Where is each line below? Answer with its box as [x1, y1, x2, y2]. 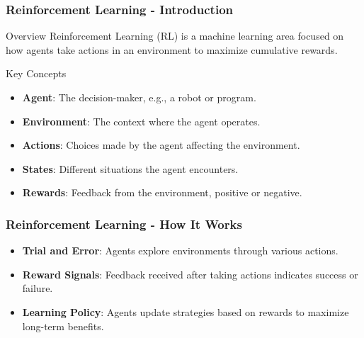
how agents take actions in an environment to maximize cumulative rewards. [6, 42, 338, 57]
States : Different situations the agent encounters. [22, 161, 239, 176]
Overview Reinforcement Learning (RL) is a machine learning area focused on [6, 28, 344, 43]
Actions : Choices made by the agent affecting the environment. [22, 137, 300, 152]
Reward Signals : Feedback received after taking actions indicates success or [22, 266, 358, 281]
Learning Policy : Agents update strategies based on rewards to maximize [22, 304, 349, 319]
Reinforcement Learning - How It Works [6, 215, 242, 232]
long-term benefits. [22, 318, 104, 333]
